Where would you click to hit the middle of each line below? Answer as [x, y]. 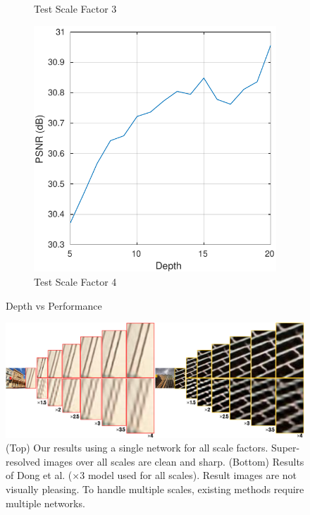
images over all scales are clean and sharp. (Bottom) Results [174, 461]
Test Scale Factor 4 [75, 281]
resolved [23, 461]
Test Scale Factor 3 [75, 8]
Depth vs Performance [54, 305]
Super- [286, 448]
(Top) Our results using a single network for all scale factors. [137, 448]
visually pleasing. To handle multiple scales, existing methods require [155, 489]
